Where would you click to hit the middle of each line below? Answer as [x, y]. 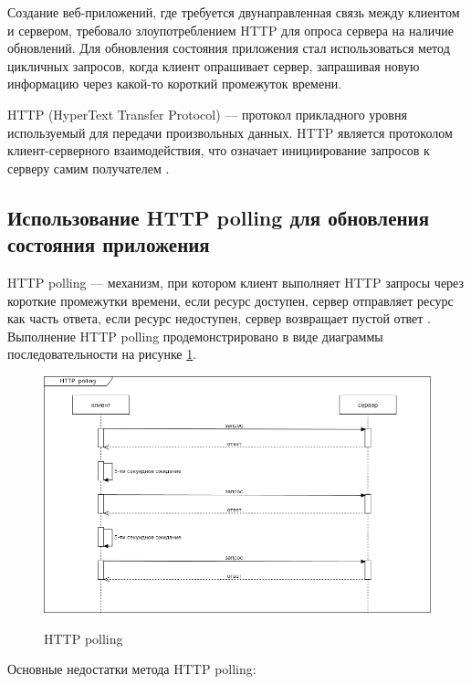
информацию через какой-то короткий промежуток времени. [175, 84]
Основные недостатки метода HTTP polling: [132, 669]
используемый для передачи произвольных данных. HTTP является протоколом [230, 132]
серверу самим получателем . [89, 168]
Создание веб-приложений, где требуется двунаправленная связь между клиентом [234, 12]
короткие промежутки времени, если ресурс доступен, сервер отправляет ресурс [230, 300]
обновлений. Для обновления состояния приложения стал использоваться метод [229, 48]
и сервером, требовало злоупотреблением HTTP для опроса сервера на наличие [231, 30]
